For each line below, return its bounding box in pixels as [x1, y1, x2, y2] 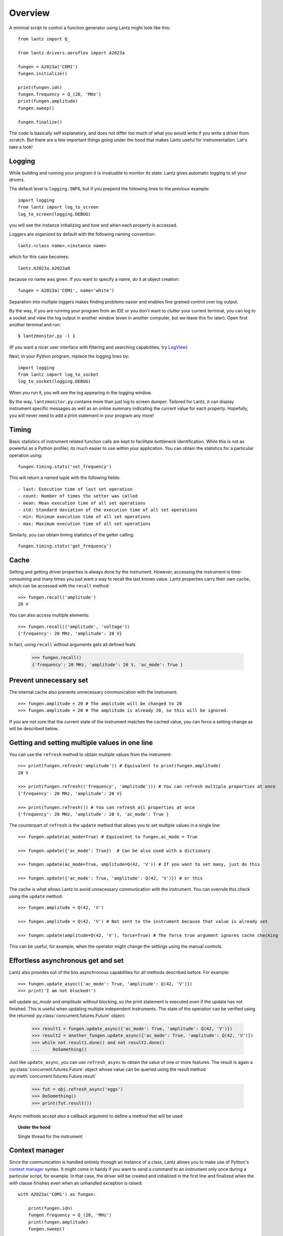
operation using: [9, 452, 42, 458]
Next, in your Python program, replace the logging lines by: [9, 353, 129, 359]
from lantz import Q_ [18, 36, 70, 42]
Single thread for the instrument [18, 1133, 83, 1139]
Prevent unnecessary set [9, 676, 88, 685]
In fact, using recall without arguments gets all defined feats [9, 642, 136, 648]
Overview [9, 7, 50, 18]
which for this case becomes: [9, 254, 69, 260]
